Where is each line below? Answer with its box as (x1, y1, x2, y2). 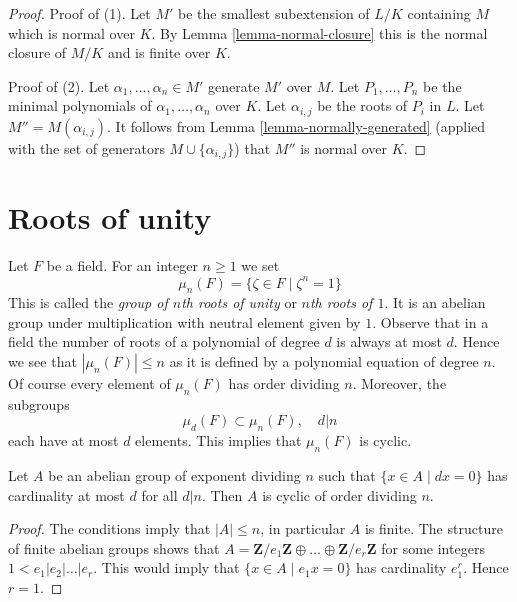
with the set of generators (8, 137, 165, 158)
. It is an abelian (384, 292, 486, 313)
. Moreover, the (352, 373, 447, 394)
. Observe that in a (372, 311, 489, 332)
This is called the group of (8, 292, 168, 313)
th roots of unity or (181, 292, 297, 313)
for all (141, 484, 178, 505)
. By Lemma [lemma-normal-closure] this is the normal (151, 22, 488, 43)
